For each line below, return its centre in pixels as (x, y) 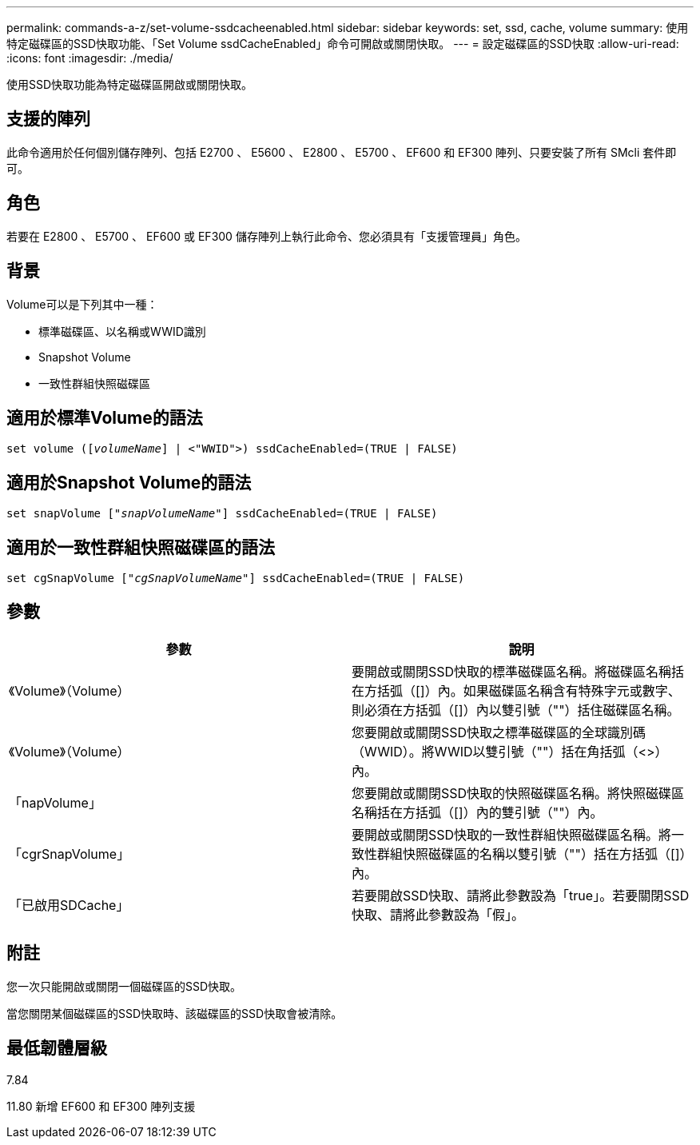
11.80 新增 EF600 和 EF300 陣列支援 (101, 1106)
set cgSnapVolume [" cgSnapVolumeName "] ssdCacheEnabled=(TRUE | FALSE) (236, 578)
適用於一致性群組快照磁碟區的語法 (141, 547)
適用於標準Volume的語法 (105, 417)
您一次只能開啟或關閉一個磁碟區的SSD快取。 (124, 986)
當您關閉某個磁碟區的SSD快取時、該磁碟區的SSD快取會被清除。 (175, 1013)
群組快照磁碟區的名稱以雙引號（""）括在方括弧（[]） (532, 854)
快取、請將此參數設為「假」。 (438, 914)
